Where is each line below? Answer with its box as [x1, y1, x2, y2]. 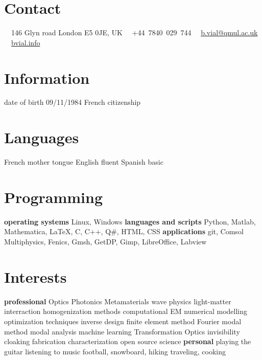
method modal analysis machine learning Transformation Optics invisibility [4, 326, 240, 336]
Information [4, 67, 90, 88]
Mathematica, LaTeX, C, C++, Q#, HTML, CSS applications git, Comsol [4, 226, 244, 237]
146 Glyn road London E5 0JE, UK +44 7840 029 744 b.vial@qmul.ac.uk [11, 27, 258, 38]
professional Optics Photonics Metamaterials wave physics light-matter [4, 296, 231, 306]
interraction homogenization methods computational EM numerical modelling [4, 306, 248, 317]
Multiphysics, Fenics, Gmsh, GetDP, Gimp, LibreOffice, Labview [4, 236, 207, 247]
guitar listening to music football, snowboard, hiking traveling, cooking [4, 346, 226, 356]
